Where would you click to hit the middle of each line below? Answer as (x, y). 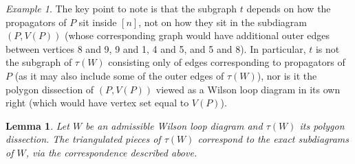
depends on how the (289, 8)
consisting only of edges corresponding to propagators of (227, 62)
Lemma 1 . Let (37, 125)
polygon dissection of (50, 89)
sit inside (98, 22)
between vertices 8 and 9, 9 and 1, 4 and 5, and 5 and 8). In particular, (156, 48)
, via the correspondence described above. (111, 152)
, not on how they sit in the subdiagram (223, 22)
